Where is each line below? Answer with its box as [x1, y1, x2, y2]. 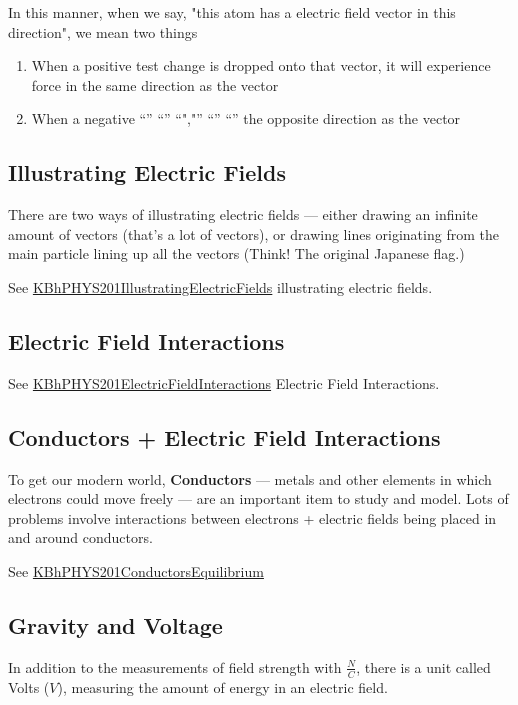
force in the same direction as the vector [31, 74, 279, 95]
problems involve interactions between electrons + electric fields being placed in [8, 507, 497, 528]
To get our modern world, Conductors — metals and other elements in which [8, 468, 492, 489]
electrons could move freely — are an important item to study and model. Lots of [8, 488, 509, 509]
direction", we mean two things [8, 21, 198, 42]
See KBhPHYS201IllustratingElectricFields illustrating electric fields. [8, 276, 433, 297]
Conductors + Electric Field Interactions [8, 421, 441, 452]
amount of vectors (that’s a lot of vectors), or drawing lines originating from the [8, 223, 499, 244]
